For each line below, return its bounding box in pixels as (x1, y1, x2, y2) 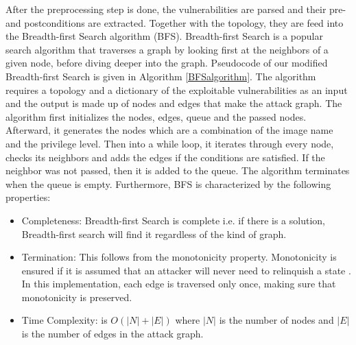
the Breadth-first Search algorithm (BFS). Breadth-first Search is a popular (5, 29, 323, 43)
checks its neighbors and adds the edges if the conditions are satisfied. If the (5, 150, 325, 164)
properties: (5, 190, 51, 204)
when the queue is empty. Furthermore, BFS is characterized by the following (5, 176, 331, 191)
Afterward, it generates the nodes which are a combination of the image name (5, 123, 333, 137)
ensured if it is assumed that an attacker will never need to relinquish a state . (21, 263, 351, 277)
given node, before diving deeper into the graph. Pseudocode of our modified (5, 56, 328, 70)
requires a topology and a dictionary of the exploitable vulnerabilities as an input (5, 82, 348, 97)
